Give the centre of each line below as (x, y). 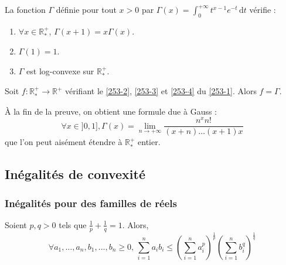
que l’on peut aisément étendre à (64, 142)
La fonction (25, 9)
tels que (73, 224)
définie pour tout (86, 9)
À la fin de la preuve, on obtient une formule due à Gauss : (111, 111)
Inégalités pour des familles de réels (91, 203)
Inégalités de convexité (75, 174)
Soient (16, 224)
